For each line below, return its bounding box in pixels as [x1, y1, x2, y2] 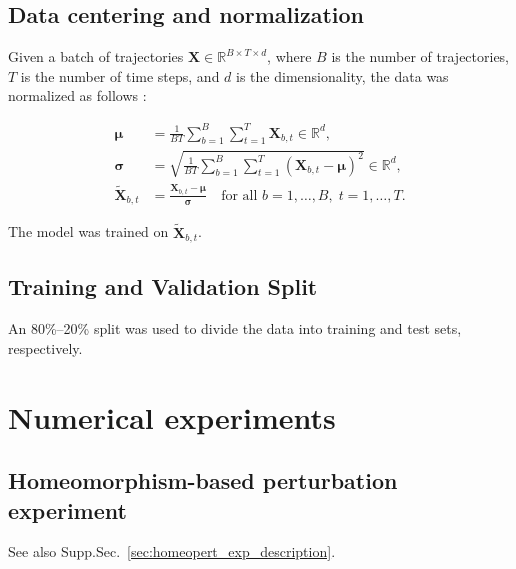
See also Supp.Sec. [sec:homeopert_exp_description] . [8, 541, 336, 562]
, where [267, 46, 312, 67]
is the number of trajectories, [331, 46, 510, 67]
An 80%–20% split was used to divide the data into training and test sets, [8, 318, 462, 339]
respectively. [8, 337, 83, 358]
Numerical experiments [8, 396, 336, 437]
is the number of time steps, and [20, 65, 220, 86]
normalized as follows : [8, 85, 147, 106]
